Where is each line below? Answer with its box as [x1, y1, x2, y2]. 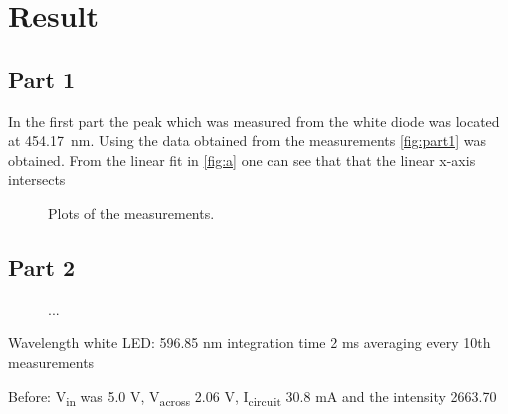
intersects [8, 169, 66, 190]
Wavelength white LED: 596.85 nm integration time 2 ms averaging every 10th [8, 332, 491, 353]
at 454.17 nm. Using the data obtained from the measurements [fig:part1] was [8, 130, 486, 151]
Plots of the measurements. [48, 202, 215, 223]
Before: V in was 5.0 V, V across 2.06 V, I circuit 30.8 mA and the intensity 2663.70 [8, 385, 497, 409]
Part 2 [8, 251, 76, 282]
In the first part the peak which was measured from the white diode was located [8, 110, 500, 131]
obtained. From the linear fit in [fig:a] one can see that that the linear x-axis [8, 149, 476, 170]
